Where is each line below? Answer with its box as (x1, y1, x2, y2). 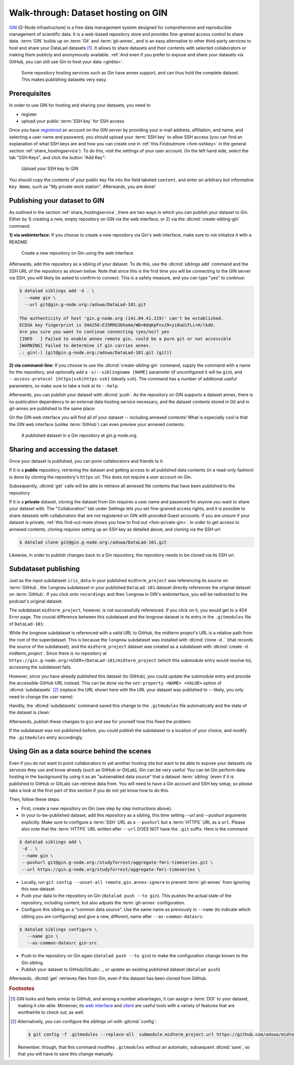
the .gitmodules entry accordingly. (9, 734, 83, 740)
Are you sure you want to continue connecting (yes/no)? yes (19, 329, 170, 335)
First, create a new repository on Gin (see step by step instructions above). (21, 805, 172, 811)
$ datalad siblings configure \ (19, 926, 98, 932)
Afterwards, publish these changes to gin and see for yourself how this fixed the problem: (9, 718, 192, 724)
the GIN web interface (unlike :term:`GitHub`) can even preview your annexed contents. (9, 421, 185, 427)
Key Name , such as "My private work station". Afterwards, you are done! (9, 184, 155, 189)
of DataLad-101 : (9, 621, 45, 627)
